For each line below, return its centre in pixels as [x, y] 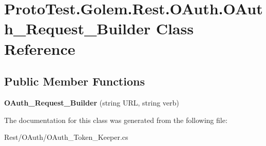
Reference [40, 48]
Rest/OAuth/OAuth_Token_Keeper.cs [66, 137]
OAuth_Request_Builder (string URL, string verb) [92, 102]
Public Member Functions [74, 81]
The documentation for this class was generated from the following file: [116, 120]
